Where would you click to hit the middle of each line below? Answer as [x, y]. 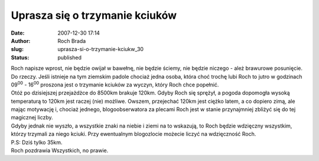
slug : [17, 49]
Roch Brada [72, 41]
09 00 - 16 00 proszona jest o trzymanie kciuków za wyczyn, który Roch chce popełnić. [115, 84]
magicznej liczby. [32, 118]
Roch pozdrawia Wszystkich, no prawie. [60, 150]
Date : [18, 33]
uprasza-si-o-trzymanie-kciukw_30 [101, 49]
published [70, 57]
